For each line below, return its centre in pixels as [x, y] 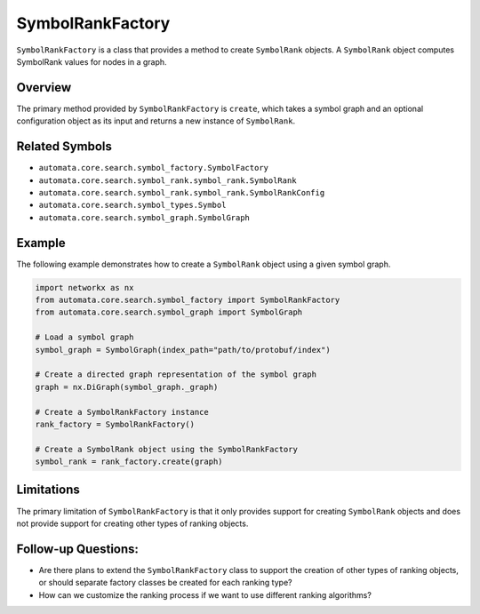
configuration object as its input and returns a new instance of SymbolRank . [156, 121]
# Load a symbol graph [84, 337]
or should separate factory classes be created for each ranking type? [165, 583]
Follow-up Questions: [78, 549]
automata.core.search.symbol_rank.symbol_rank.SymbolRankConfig [182, 192]
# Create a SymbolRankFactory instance [122, 412]
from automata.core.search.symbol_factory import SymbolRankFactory [188, 299]
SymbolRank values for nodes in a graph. [92, 61]
